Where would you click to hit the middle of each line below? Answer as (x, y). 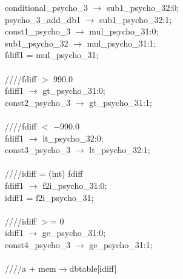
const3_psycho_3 (38, 150)
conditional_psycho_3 (46, 7)
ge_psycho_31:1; (121, 244)
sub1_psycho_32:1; (136, 19)
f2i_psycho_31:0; (75, 185)
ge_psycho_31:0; (74, 233)
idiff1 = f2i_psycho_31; (49, 197)
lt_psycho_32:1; (120, 150)
